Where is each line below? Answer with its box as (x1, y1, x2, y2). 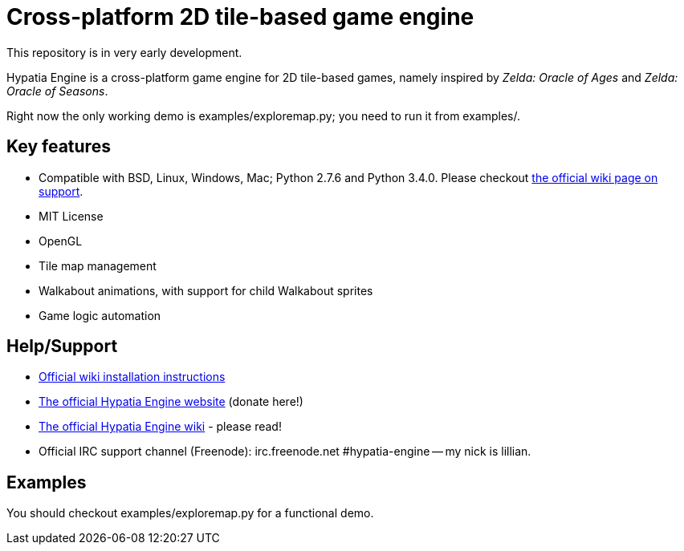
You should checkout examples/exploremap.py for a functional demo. (6, 506, 374, 521)
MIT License (39, 209, 104, 223)
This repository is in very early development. (6, 45, 242, 59)
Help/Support (6, 336, 118, 357)
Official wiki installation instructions (39, 370, 226, 384)
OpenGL (39, 233, 83, 248)
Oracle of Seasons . (6, 83, 108, 98)
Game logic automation (39, 308, 161, 322)
